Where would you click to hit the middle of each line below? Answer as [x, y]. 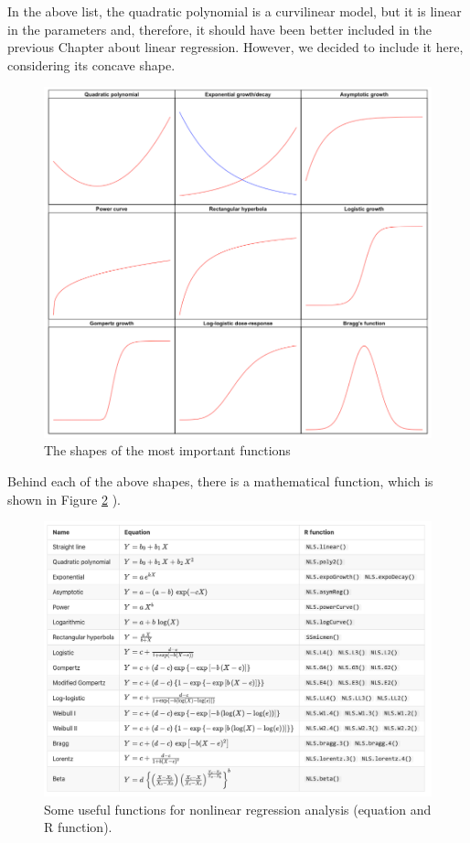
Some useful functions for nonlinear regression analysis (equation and [238, 809]
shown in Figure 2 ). [64, 499]
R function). [78, 827]
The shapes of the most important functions [167, 450]
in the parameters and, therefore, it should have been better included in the [219, 29]
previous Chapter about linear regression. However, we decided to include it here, [235, 47]
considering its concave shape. [91, 64]
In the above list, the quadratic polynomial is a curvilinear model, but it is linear [235, 11]
